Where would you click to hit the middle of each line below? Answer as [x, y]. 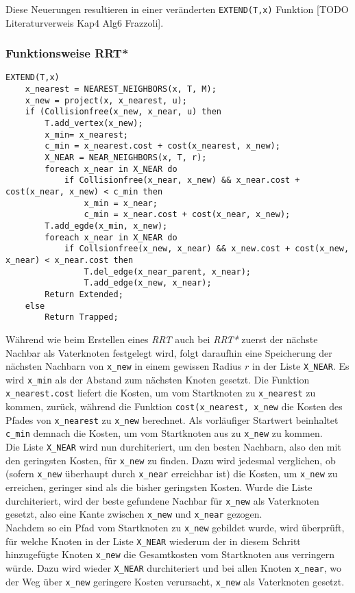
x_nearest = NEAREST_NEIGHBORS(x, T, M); [121, 89]
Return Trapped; [82, 317]
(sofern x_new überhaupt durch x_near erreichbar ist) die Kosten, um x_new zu [172, 474]
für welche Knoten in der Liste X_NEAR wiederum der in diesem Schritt [153, 541]
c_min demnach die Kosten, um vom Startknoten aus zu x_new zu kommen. [164, 433]
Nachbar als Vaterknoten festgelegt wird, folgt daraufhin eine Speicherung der [169, 352]
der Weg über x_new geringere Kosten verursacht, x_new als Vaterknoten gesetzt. [175, 581]
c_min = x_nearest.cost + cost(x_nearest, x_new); [162, 146]
